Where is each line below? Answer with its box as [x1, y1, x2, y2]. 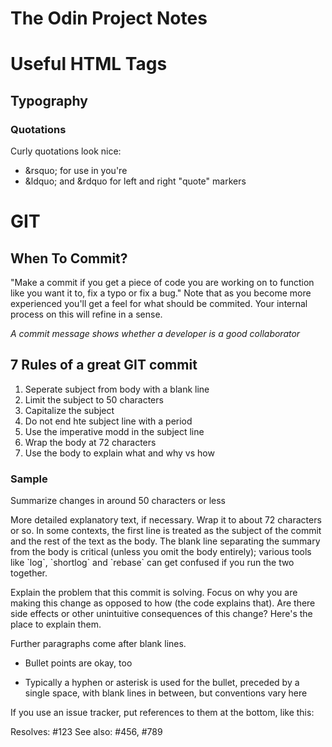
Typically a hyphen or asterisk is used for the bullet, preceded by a [24, 677, 300, 689]
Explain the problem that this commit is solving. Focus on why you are [10, 587, 298, 599]
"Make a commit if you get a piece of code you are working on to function [10, 277, 315, 289]
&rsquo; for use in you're [24, 165, 128, 177]
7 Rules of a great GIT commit [10, 357, 198, 374]
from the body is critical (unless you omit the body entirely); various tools [10, 546, 312, 558]
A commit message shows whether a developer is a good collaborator [10, 328, 301, 340]
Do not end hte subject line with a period [24, 415, 193, 427]
